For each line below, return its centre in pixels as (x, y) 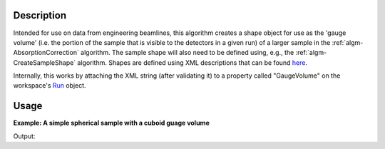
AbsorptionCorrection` (46, 53)
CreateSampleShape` (45, 62)
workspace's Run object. (50, 86)
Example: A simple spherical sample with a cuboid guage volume (111, 123)
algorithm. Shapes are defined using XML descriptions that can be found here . (192, 62)
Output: (24, 136)
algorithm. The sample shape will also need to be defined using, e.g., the (188, 53)
